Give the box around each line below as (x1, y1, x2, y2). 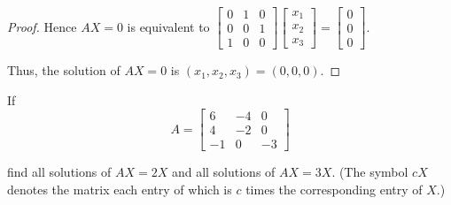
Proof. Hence (7, 17, 77, 35)
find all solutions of (7, 163, 112, 181)
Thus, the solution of (7, 61, 121, 80)
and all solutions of (171, 163, 276, 181)
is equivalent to (127, 17, 210, 35)
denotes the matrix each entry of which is (7, 179, 232, 198)
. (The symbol (331, 163, 408, 181)
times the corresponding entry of (245, 179, 423, 198)
